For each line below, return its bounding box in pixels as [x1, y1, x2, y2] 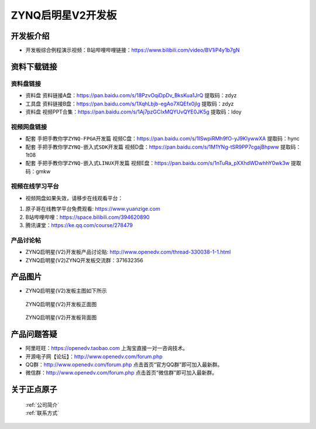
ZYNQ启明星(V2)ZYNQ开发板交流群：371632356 [25, 256, 143, 263]
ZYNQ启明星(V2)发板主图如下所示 [25, 287, 107, 294]
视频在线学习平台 [11, 182, 59, 190]
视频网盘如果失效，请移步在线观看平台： [25, 194, 123, 201]
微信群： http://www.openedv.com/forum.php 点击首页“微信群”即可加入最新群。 [25, 369, 218, 376]
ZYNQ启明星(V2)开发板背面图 [25, 314, 97, 321]
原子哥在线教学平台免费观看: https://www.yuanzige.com [25, 205, 160, 212]
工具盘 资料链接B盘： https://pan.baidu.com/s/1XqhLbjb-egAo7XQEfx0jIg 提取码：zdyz [25, 100, 234, 107]
